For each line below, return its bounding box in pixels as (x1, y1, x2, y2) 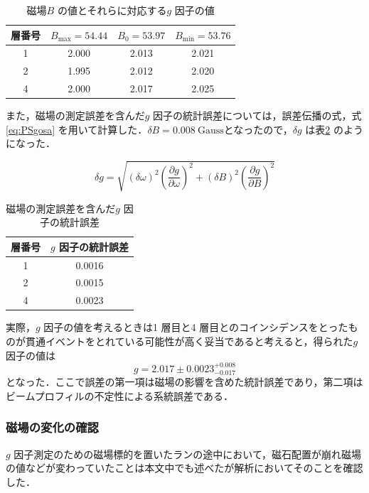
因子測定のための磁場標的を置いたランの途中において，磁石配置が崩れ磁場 (14, 446, 361, 461)
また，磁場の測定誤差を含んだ (6, 108, 145, 123)
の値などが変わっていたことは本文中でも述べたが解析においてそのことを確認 (6, 460, 363, 475)
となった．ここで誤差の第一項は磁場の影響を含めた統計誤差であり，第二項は (6, 374, 363, 389)
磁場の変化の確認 (6, 418, 99, 436)
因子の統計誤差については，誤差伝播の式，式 (153, 108, 362, 123)
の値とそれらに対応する (57, 3, 167, 17)
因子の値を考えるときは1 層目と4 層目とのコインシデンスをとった (43, 320, 348, 335)
